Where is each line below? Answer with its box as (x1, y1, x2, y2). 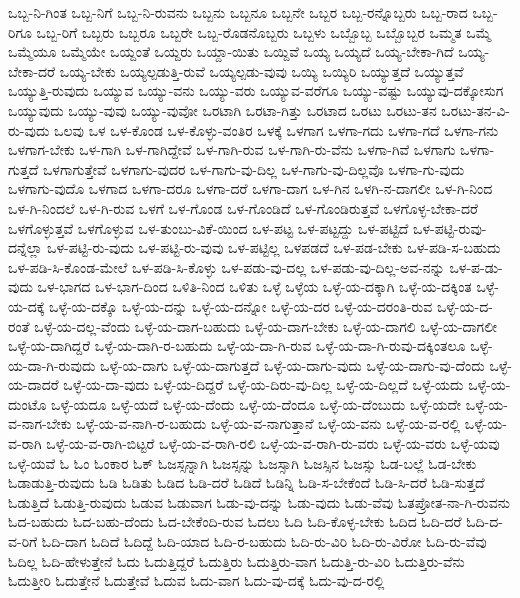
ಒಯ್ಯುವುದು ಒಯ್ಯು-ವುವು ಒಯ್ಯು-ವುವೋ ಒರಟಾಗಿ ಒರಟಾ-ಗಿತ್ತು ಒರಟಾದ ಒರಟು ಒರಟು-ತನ (8, 99, 437, 120)
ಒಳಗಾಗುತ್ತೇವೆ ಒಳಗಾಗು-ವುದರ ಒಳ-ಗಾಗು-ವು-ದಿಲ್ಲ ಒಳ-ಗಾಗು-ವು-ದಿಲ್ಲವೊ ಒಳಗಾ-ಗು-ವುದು (42, 158, 465, 179)
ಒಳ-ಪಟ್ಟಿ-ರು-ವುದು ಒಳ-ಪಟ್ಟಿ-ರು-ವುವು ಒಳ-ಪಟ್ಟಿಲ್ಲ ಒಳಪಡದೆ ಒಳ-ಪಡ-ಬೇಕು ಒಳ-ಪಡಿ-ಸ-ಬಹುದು (47, 237, 501, 258)
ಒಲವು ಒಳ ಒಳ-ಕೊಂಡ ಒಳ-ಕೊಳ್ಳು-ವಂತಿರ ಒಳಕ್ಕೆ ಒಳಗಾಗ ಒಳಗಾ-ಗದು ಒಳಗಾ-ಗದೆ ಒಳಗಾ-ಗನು (54, 119, 499, 140)
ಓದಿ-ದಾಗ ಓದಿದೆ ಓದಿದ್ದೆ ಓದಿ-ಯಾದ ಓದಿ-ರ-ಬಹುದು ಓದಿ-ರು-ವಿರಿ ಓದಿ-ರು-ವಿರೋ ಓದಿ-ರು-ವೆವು (41, 531, 487, 552)
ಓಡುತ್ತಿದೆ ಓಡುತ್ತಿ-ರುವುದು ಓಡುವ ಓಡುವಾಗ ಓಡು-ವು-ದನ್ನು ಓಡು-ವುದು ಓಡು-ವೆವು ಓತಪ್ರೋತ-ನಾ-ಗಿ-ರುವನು (8, 491, 510, 512)
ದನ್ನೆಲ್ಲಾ (8, 237, 43, 258)
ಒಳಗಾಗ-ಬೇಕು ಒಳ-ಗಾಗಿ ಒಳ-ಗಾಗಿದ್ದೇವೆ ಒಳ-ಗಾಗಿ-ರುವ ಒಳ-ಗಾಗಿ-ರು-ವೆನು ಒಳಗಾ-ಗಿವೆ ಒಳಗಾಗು (8, 139, 456, 160)
